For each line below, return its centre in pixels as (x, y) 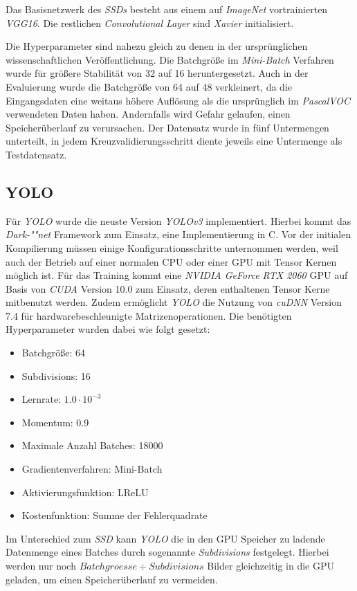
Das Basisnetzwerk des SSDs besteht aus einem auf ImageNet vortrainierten (167, 9)
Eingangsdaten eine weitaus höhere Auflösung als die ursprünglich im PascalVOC (178, 100)
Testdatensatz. (36, 154)
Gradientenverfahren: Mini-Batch (92, 469)
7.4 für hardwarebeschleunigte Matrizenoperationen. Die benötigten (149, 315)
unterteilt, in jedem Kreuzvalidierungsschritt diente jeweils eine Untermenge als (174, 141)
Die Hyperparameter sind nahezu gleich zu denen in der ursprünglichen (157, 46)
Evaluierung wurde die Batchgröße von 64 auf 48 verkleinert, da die (149, 86)
